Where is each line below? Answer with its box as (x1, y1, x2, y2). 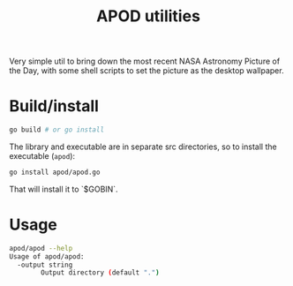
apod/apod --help (9, 244, 73, 252)
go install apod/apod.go (9, 168, 101, 177)
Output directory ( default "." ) (41, 268, 161, 277)
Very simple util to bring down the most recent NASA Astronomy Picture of (9, 56, 281, 67)
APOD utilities (95, 6, 201, 26)
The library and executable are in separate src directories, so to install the (9, 141, 277, 152)
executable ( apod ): (9, 151, 76, 161)
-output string (17, 260, 73, 269)
